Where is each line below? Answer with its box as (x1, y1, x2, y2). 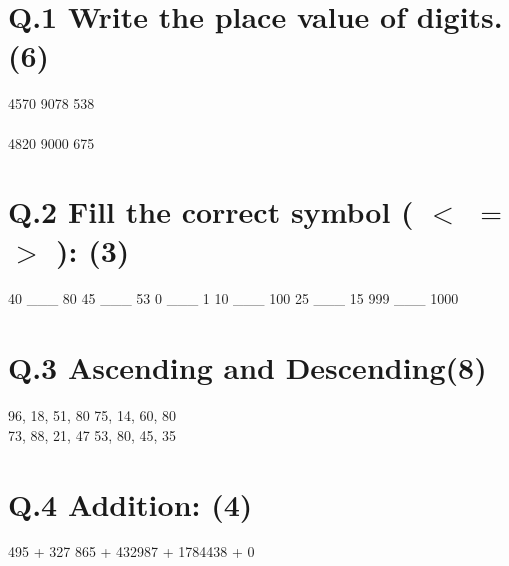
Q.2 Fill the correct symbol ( (8, 191, 414, 232)
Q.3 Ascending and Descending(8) (8, 347, 487, 388)
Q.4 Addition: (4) (8, 483, 253, 524)
